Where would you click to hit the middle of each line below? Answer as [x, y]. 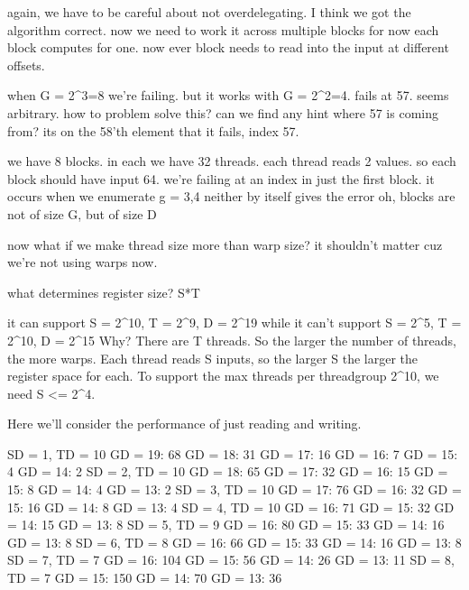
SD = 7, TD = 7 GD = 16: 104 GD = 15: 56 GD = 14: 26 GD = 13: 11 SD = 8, [231, 560]
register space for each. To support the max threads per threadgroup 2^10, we [223, 376]
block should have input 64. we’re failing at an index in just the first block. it [221, 178]
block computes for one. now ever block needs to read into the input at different [228, 47]
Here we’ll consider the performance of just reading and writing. [184, 424]
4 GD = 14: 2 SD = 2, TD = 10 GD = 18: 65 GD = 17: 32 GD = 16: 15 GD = [228, 471]
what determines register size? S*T [104, 292]
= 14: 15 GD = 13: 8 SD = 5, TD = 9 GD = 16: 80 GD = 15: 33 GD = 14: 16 [226, 525]
